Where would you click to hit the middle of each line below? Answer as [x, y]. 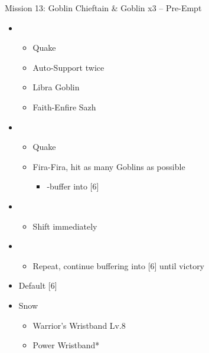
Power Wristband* [66, 345]
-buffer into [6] [73, 186]
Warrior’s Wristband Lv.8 [79, 325]
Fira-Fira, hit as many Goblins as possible [109, 166]
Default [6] [38, 285]
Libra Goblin [56, 87]
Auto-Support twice [68, 67]
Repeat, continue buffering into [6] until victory [119, 265]
